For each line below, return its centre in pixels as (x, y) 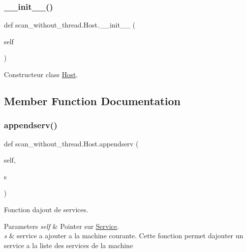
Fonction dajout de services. (46, 209)
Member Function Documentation (93, 100)
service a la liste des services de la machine (69, 245)
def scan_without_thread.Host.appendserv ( (71, 143)
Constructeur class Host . (41, 74)
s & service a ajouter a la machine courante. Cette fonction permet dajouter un (124, 236)
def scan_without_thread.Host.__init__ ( (70, 25)
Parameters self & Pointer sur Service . (62, 226)
